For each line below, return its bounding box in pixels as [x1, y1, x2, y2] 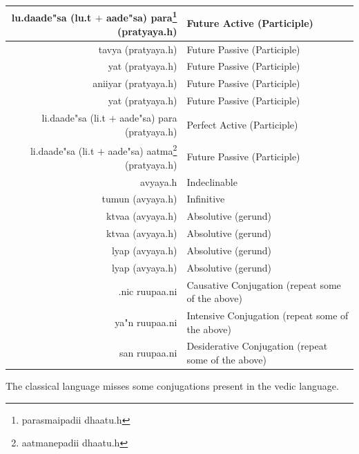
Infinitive [186, 191, 225, 206]
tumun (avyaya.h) [101, 191, 177, 206]
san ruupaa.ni [119, 346, 177, 360]
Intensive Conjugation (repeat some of [186, 308, 349, 322]
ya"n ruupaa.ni [115, 314, 177, 329]
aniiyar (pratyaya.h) [93, 76, 177, 91]
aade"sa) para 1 [106, 8, 177, 25]
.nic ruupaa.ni [118, 284, 177, 299]
